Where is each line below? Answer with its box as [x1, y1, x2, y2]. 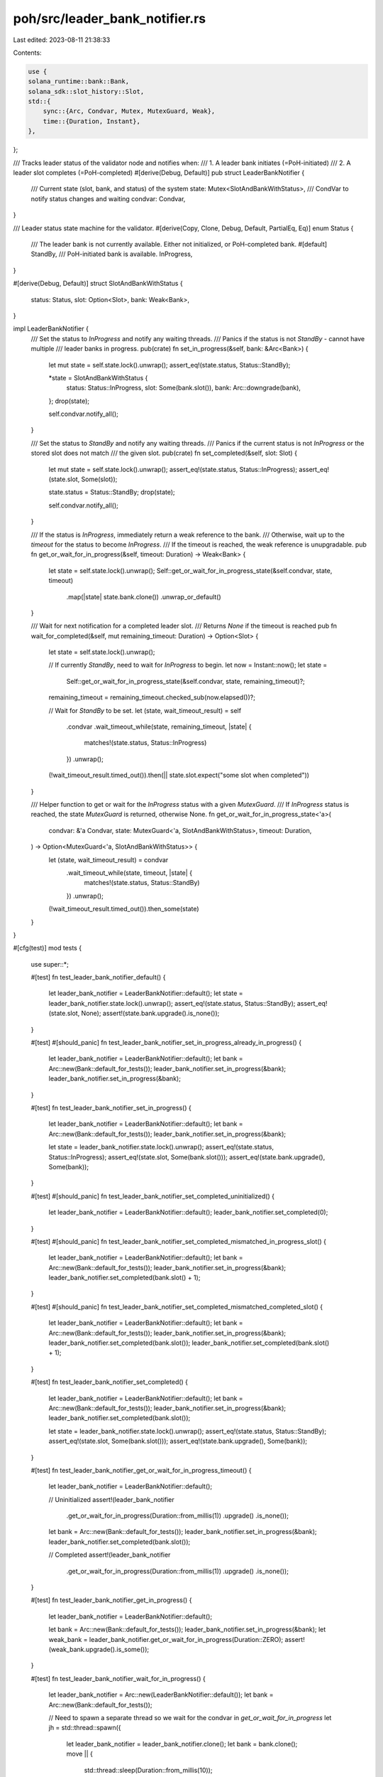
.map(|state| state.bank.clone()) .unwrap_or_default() [66, 592, 221, 601]
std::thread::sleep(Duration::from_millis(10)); [84, 1766, 213, 1774]
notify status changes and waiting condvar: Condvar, [30, 194, 186, 203]
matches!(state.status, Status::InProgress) [84, 739, 207, 747]
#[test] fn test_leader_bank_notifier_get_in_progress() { [30, 1596, 192, 1604]
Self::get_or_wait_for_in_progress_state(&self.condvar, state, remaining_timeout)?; [66, 677, 305, 685]
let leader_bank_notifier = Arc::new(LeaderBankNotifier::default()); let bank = [48, 1690, 274, 1699]
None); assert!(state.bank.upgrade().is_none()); [81, 1009, 220, 1018]
